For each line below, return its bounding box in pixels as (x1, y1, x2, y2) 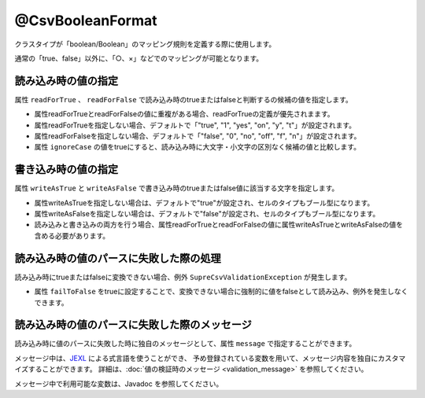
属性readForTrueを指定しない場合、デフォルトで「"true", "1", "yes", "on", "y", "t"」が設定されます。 (34, 120, 357, 130)
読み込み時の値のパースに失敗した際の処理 (14, 252, 221, 265)
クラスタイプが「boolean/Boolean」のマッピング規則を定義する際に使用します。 (14, 39, 276, 49)
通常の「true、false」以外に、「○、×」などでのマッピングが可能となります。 (14, 53, 264, 63)
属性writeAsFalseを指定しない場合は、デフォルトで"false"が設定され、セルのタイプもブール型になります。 (34, 209, 380, 219)
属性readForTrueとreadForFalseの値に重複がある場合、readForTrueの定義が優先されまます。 (34, 109, 334, 119)
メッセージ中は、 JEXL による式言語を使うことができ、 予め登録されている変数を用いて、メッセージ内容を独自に (14, 353, 379, 363)
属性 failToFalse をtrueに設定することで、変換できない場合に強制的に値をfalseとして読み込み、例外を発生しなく (34, 287, 408, 297)
